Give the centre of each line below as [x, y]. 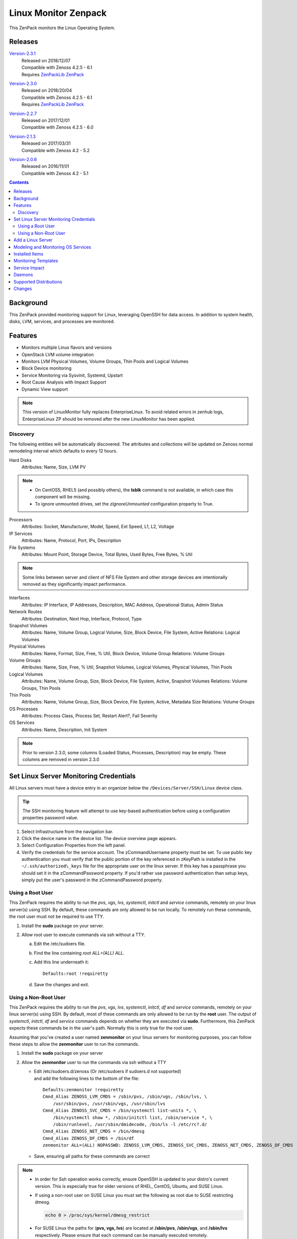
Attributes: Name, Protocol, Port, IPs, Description [71, 541]
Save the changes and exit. [61, 984]
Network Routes [25, 612]
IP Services [21, 533]
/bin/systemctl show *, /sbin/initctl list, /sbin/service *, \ [132, 1117]
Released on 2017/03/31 [46, 143]
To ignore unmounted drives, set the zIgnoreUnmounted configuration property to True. [124, 504]
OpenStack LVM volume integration [58, 354]
